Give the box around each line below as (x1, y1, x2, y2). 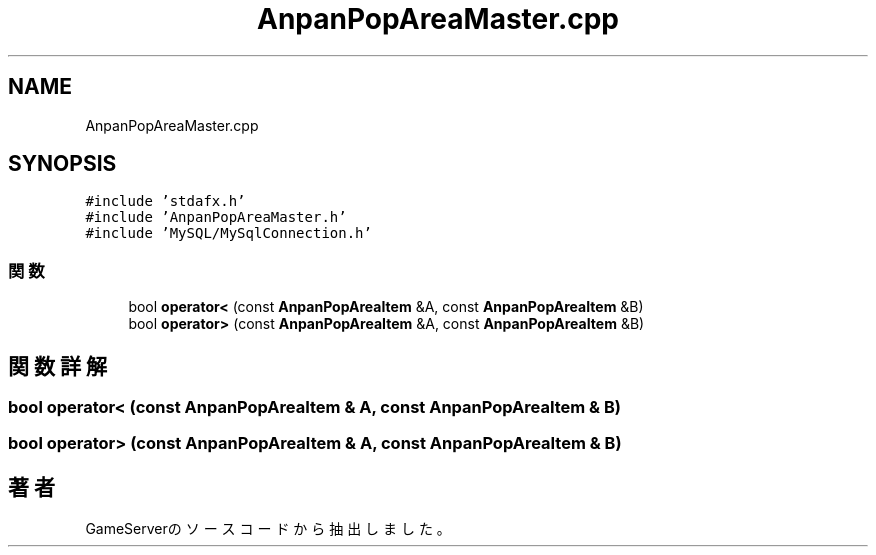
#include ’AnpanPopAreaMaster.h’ (85, 209, 347, 226)
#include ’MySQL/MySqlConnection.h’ (85, 225, 372, 242)
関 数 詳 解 (8, 353, 107, 379)
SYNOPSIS (8, 151, 117, 177)
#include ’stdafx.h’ (85, 193, 246, 210)
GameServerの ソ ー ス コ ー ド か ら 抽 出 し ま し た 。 (85, 520, 451, 538)
